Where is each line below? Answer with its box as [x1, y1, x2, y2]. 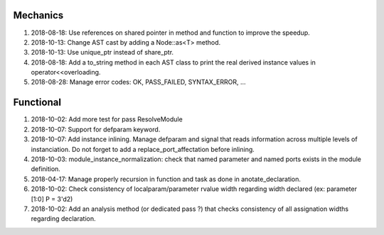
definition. [31, 165, 60, 173]
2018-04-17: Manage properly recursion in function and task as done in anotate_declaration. [31, 175, 302, 183]
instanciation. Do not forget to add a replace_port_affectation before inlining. [31, 145, 255, 153]
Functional [13, 97, 62, 109]
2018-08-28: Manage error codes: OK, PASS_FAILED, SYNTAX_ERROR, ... [31, 78, 246, 87]
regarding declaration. [31, 214, 96, 223]
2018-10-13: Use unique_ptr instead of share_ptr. [31, 48, 174, 57]
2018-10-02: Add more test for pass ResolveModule [31, 115, 183, 124]
